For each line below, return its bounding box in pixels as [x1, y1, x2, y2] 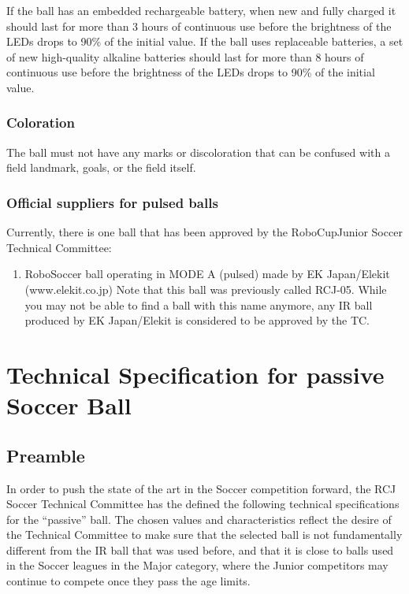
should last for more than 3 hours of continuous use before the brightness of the [6, 17, 392, 34]
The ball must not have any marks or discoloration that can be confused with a [6, 143, 390, 160]
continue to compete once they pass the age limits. [6, 573, 251, 589]
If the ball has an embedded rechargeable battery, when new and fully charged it [6, 2, 396, 18]
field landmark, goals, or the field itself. [6, 159, 196, 176]
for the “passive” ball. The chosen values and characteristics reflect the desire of [6, 510, 392, 527]
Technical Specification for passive [6, 358, 385, 390]
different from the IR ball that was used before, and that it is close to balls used [6, 541, 394, 558]
